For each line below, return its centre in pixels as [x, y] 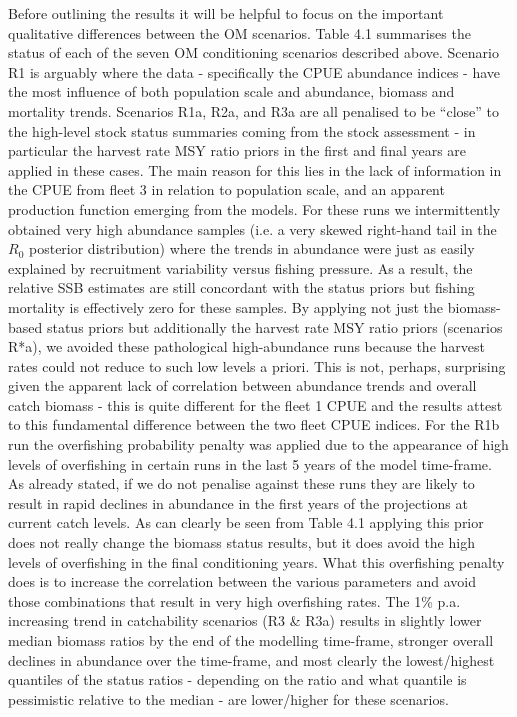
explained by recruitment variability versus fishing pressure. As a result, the [240, 267]
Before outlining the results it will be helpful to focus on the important [226, 13]
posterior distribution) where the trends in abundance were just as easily [251, 248]
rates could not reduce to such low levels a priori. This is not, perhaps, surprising [257, 365]
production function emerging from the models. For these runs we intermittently [254, 208]
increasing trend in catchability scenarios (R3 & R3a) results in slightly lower [245, 620]
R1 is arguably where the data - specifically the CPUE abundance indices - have [254, 71]
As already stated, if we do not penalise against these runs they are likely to [241, 483]
